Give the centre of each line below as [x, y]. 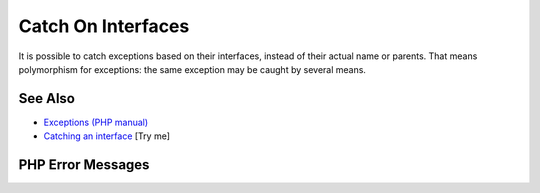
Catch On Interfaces [104, 26]
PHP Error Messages [84, 165]
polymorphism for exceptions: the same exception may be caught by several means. [192, 69]
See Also [46, 98]
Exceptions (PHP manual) [96, 122]
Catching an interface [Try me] [106, 136]
